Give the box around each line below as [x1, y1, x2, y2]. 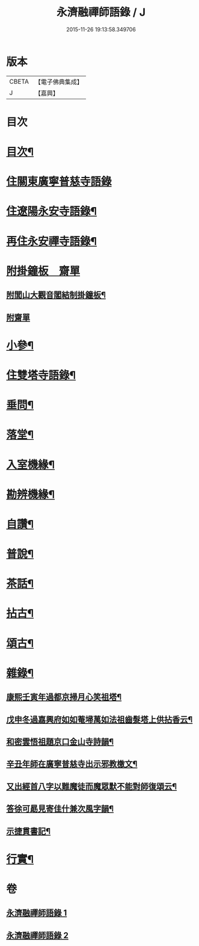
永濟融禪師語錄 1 [6, 908, 67, 918]
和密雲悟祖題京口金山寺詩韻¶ [6, 737, 114, 747]
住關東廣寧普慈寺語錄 [6, 175, 112, 188]
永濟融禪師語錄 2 [6, 930, 69, 941]
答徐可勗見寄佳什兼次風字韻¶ [6, 804, 114, 814]
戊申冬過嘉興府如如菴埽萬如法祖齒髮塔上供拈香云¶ [6, 714, 193, 725]
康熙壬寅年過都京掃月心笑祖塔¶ [6, 692, 122, 702]
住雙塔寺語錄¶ [6, 368, 76, 382]
